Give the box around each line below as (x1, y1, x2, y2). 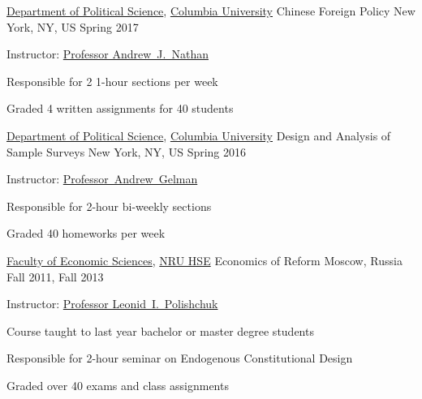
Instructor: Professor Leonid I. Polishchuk (6, 295, 218, 312)
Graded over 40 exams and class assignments (6, 376, 229, 393)
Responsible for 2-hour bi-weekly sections (6, 197, 212, 214)
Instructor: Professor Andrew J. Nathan (6, 45, 209, 62)
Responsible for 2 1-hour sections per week (6, 72, 218, 89)
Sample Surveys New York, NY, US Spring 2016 (6, 143, 247, 160)
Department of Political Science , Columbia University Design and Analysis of (6, 127, 391, 144)
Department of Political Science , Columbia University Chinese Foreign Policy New (6, 2, 416, 19)
